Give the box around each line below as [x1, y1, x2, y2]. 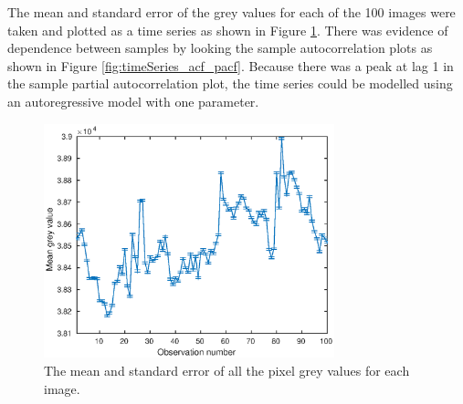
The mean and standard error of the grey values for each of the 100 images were [7, 3, 456, 21]
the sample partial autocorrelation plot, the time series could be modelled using [7, 74, 453, 93]
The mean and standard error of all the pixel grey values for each [44, 360, 410, 379]
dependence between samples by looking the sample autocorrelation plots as [7, 38, 433, 57]
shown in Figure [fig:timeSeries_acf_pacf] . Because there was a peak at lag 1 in [7, 56, 454, 75]
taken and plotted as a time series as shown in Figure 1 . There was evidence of [7, 20, 448, 39]
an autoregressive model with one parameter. [7, 91, 259, 110]
